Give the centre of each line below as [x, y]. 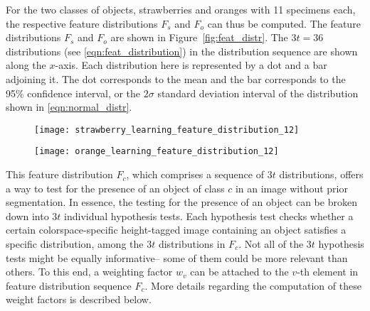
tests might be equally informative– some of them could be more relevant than [177, 257]
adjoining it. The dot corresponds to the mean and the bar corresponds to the [176, 78]
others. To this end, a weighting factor [89, 272]
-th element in [328, 272]
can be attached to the [239, 272]
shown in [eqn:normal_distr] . [69, 107]
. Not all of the [271, 244]
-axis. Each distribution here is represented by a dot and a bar [191, 65]
